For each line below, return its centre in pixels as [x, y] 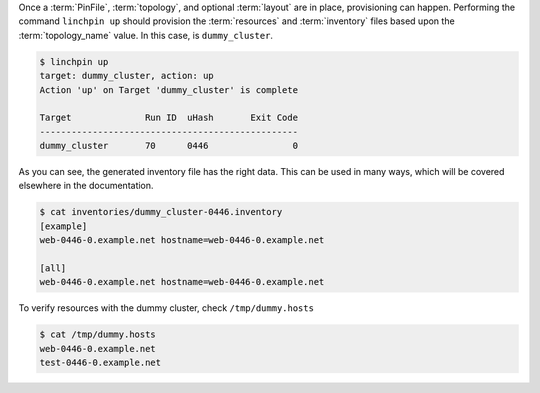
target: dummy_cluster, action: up [126, 76]
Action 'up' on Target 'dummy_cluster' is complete [169, 89]
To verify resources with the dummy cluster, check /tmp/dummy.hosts [166, 308]
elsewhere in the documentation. [86, 186]
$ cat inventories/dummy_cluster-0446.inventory [161, 212]
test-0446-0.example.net [100, 363]
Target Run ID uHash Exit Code [169, 118]
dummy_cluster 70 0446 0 [169, 146]
